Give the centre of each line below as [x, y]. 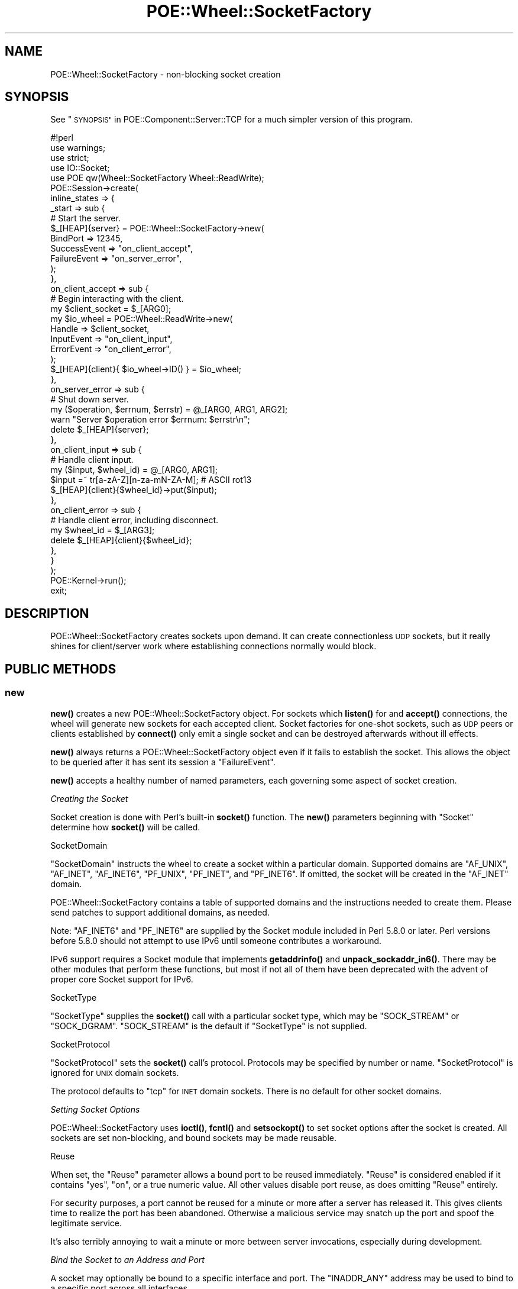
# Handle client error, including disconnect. [135, 520]
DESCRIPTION [47, 613]
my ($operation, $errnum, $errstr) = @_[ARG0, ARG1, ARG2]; [169, 410]
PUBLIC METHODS [61, 669]
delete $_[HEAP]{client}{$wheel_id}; [121, 540]
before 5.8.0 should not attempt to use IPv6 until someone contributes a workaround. [216, 940]
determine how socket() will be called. [125, 827]
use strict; [70, 158]
